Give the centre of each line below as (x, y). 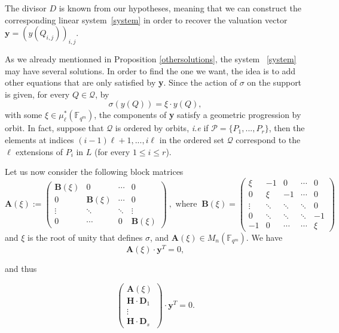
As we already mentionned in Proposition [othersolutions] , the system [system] (151, 58)
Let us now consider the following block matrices (94, 172)
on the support (274, 82)
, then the (287, 128)
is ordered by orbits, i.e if (162, 128)
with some (24, 115)
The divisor (26, 8)
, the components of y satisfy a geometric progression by (198, 115)
